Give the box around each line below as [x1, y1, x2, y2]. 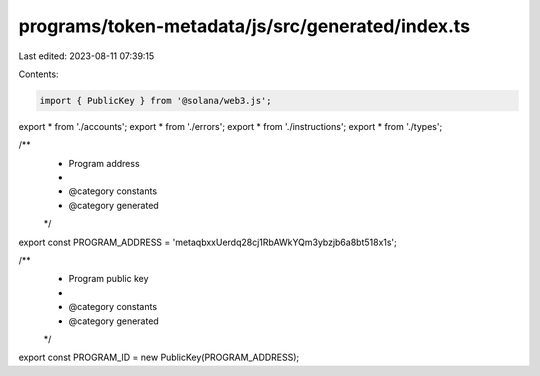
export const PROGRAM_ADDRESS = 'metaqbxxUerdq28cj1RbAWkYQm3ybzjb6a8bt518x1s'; [18, 236, 397, 248]
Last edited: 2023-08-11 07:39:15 [18, 50, 155, 62]
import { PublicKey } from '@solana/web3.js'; [39, 95, 272, 106]
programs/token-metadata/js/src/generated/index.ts [18, 15, 470, 37]
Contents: [18, 68, 59, 80]
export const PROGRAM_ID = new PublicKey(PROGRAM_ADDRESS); [18, 351, 300, 364]
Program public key [68, 273, 149, 285]
